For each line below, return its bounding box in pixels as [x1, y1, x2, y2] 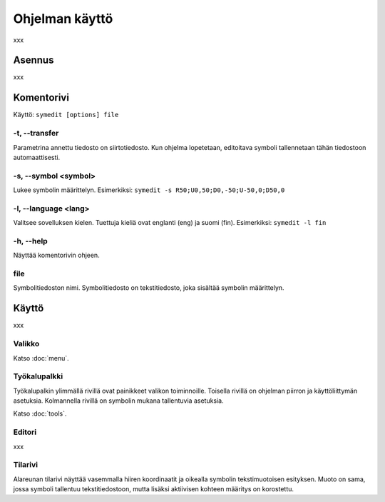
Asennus [13, 54, 54, 66]
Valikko [13, 339, 40, 349]
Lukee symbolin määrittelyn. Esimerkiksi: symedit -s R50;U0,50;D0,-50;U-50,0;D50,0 [13, 186, 285, 194]
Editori [13, 427, 37, 437]
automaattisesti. [13, 153, 61, 161]
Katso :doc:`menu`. [13, 353, 69, 362]
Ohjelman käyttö [13, 11, 113, 26]
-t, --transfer [13, 129, 59, 139]
